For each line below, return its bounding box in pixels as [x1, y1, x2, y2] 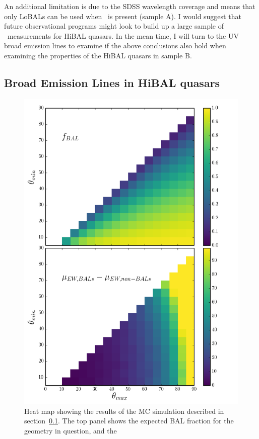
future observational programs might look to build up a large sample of [4, 21, 224, 31]
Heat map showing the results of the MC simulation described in [24, 405, 224, 416]
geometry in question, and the [24, 425, 117, 435]
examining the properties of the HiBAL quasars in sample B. [4, 50, 192, 60]
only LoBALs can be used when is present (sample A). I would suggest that [4, 11, 241, 21]
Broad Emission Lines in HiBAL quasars [4, 74, 220, 90]
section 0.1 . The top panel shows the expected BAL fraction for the [24, 415, 234, 426]
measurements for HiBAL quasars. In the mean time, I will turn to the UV [7, 30, 239, 41]
